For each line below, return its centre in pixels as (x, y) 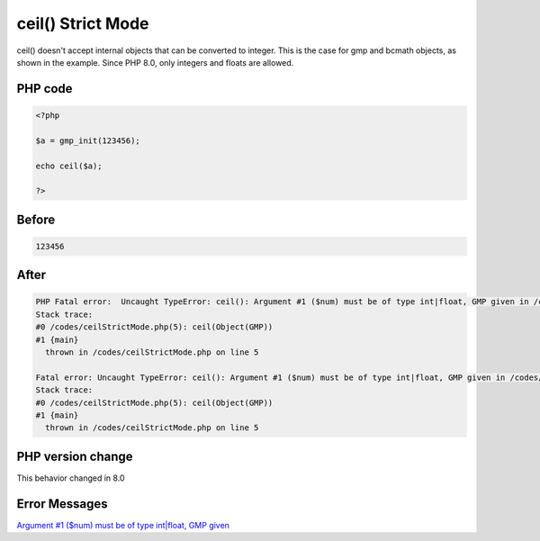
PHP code (45, 89)
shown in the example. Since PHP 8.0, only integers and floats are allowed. (155, 62)
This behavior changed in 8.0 (71, 478)
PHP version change (75, 456)
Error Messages (62, 504)
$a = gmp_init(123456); (88, 140)
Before (36, 219)
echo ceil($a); (69, 166)
